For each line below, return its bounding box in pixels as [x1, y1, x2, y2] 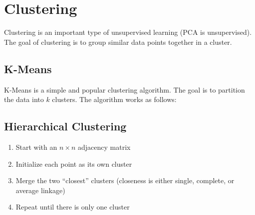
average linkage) [15, 185, 65, 195]
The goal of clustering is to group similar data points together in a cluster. [4, 36, 232, 47]
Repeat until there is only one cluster [15, 202, 130, 212]
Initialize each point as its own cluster [15, 158, 132, 169]
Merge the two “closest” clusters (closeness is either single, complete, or [15, 175, 235, 186]
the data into [4, 94, 44, 105]
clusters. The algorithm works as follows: [52, 94, 177, 105]
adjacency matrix [78, 141, 131, 152]
